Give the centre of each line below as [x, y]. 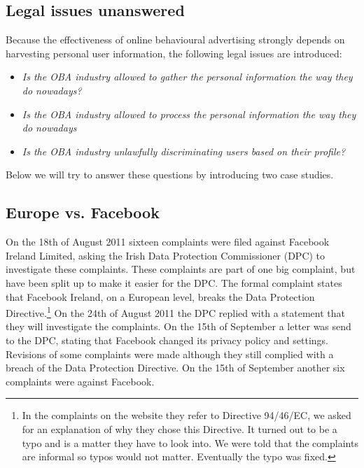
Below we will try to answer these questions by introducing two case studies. [170, 175]
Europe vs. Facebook [83, 212]
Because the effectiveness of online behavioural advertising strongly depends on [175, 40]
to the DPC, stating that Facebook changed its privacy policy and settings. [167, 340]
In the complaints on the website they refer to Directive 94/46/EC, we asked [187, 415]
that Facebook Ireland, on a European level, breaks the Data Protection [160, 296]
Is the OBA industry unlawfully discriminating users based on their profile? [184, 151]
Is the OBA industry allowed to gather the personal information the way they [187, 77]
